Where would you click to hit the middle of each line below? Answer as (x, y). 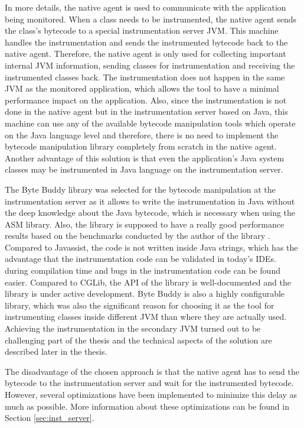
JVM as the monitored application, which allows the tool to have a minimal (142, 88)
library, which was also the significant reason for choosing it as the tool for (140, 305)
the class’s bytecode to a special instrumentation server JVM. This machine (142, 30)
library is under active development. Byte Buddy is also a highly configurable (145, 294)
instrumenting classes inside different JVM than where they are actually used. (146, 317)
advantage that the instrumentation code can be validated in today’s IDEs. (140, 259)
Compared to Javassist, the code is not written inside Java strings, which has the (151, 247)
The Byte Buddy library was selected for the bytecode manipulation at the (140, 189)
